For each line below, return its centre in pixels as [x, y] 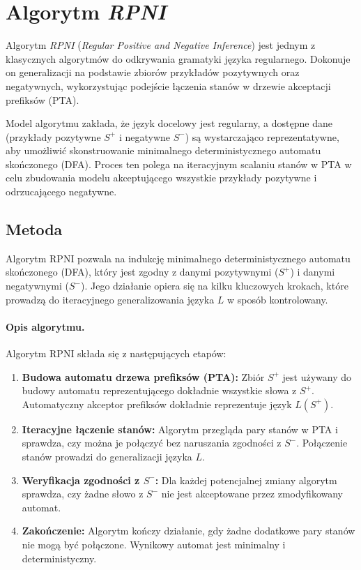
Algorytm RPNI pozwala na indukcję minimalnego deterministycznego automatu [178, 258]
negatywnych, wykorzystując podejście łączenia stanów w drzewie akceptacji [168, 85]
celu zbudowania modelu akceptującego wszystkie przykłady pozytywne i [161, 178]
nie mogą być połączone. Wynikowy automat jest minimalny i [154, 544]
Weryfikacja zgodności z [81, 480]
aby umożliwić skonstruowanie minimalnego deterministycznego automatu [163, 150]
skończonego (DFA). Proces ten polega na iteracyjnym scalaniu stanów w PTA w [179, 164]
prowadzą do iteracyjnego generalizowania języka [110, 299]
